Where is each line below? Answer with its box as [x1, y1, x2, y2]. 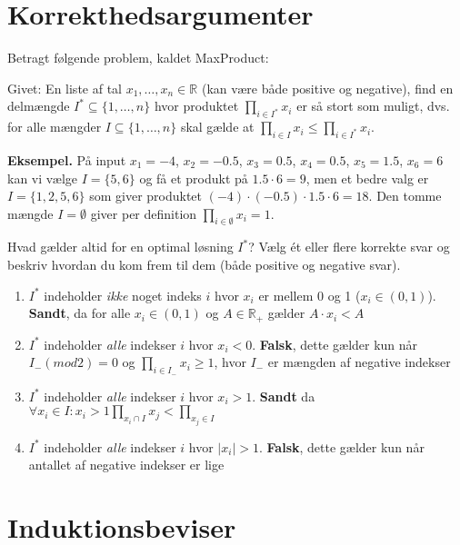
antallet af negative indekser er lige [28, 455, 225, 474]
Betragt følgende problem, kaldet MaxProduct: [7, 48, 269, 67]
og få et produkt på [139, 168, 248, 187]
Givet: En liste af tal [7, 78, 122, 97]
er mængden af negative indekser [267, 352, 451, 372]
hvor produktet [154, 96, 239, 115]
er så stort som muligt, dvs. [296, 96, 450, 115]
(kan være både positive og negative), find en [201, 78, 454, 97]
